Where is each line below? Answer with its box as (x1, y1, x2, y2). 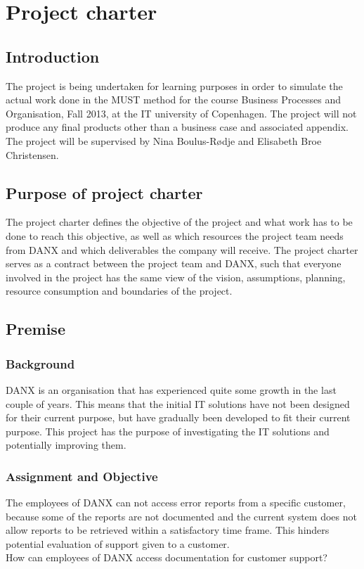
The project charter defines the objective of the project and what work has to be (6, 215, 353, 229)
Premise (6, 318, 65, 340)
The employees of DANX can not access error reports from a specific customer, (6, 495, 346, 510)
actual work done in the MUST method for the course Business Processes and (6, 92, 342, 107)
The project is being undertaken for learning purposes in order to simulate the (6, 78, 343, 93)
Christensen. (6, 147, 59, 162)
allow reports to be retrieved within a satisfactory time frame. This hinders (6, 523, 330, 537)
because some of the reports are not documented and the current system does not (6, 509, 357, 523)
